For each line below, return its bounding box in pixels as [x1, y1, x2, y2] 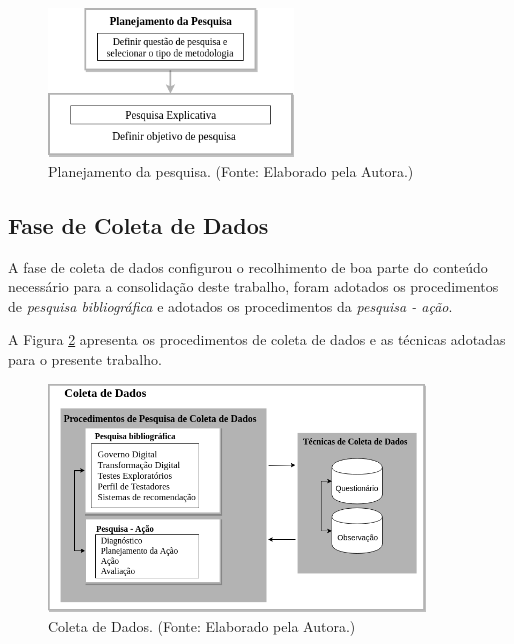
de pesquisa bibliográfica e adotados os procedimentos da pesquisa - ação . [8, 295, 453, 316]
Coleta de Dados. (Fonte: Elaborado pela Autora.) [48, 615, 356, 636]
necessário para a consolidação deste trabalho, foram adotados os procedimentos [8, 276, 499, 297]
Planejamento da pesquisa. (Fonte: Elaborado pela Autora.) [48, 160, 414, 181]
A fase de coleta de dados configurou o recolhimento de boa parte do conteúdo [8, 256, 488, 277]
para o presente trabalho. [8, 348, 162, 369]
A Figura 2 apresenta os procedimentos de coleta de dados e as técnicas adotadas [8, 329, 506, 350]
